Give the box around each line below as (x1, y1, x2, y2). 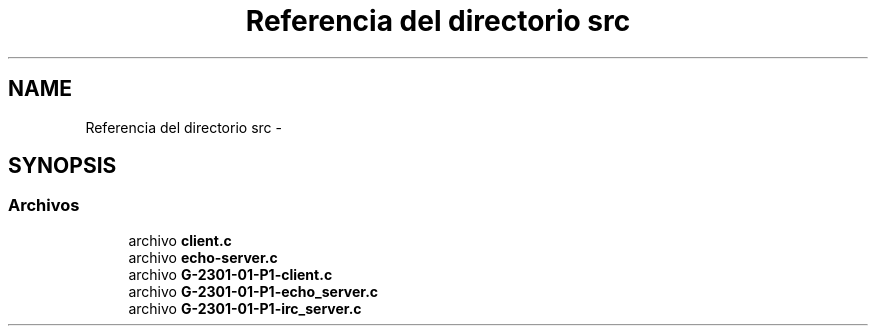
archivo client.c (128, 231, 232, 249)
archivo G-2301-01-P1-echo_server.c (128, 282, 379, 300)
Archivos (8, 195, 80, 216)
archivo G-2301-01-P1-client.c (128, 265, 333, 283)
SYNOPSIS (8, 153, 117, 179)
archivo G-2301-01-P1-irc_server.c (128, 299, 362, 317)
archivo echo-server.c (128, 248, 278, 266)
